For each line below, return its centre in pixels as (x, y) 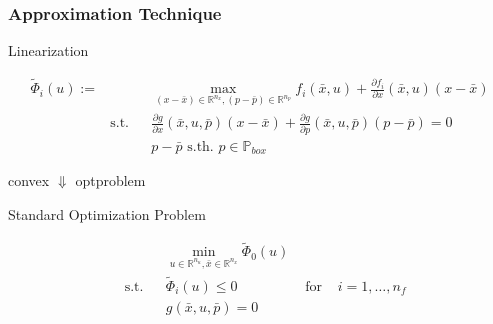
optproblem (110, 180)
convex (29, 180)
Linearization (48, 50)
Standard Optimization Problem (107, 213)
